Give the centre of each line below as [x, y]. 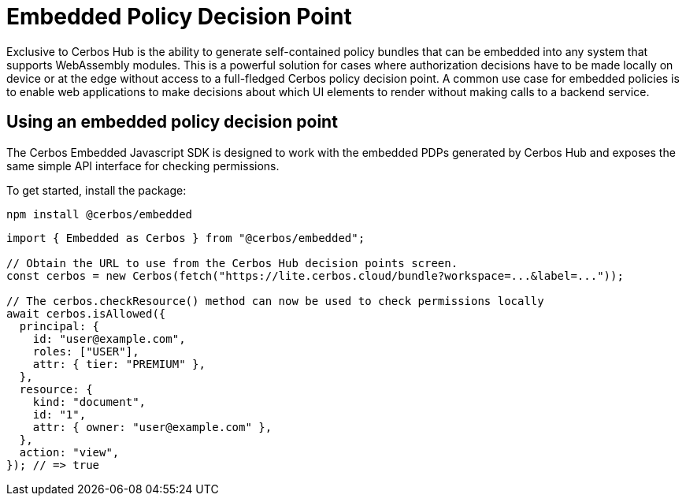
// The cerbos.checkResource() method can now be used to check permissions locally [275, 301]
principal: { [59, 326]
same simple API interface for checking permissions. [143, 165]
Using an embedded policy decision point [172, 122]
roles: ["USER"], [86, 351]
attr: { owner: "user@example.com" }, [152, 427]
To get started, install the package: [96, 190]
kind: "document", [89, 402]
